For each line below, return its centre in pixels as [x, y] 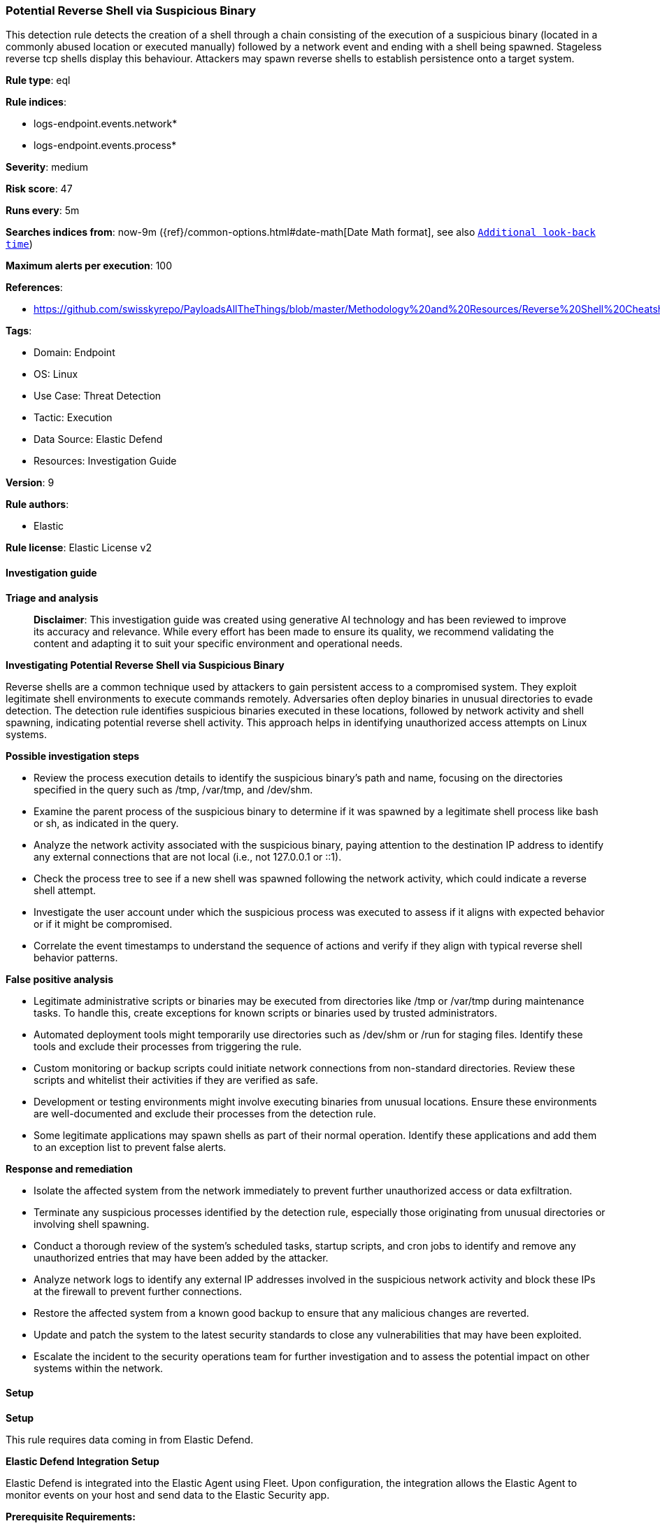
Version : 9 [30, 483]
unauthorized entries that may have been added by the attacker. [181, 1257]
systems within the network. [99, 1368]
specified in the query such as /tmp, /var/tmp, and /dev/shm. [173, 789]
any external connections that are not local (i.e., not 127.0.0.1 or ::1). [188, 856]
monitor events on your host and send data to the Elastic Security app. [168, 1495]
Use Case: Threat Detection [98, 396]
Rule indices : [36, 102]
